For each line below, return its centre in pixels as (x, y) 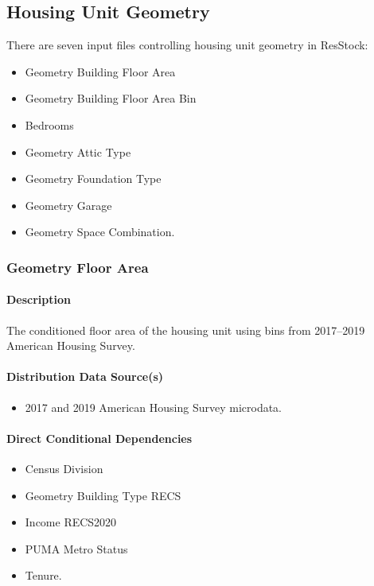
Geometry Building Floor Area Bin (111, 98)
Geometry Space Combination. (100, 232)
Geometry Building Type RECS (103, 495)
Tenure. (43, 575)
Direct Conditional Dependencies (99, 438)
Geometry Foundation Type (93, 179)
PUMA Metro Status (76, 548)
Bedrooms (49, 124)
